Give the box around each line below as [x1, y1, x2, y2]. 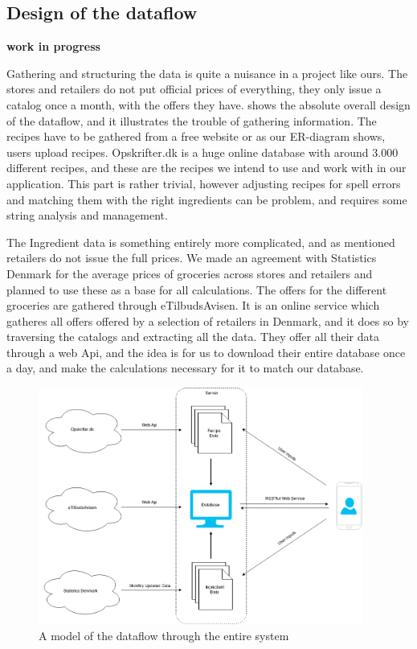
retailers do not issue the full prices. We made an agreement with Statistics [6, 249, 377, 266]
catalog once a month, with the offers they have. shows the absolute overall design [6, 96, 411, 113]
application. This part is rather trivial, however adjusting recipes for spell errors [6, 175, 401, 191]
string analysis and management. [6, 207, 168, 224]
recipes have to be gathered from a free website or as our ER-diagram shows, [6, 128, 386, 145]
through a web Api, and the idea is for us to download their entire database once [6, 343, 406, 360]
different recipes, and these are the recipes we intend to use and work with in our [6, 159, 407, 176]
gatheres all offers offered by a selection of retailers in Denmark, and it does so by [6, 312, 409, 329]
